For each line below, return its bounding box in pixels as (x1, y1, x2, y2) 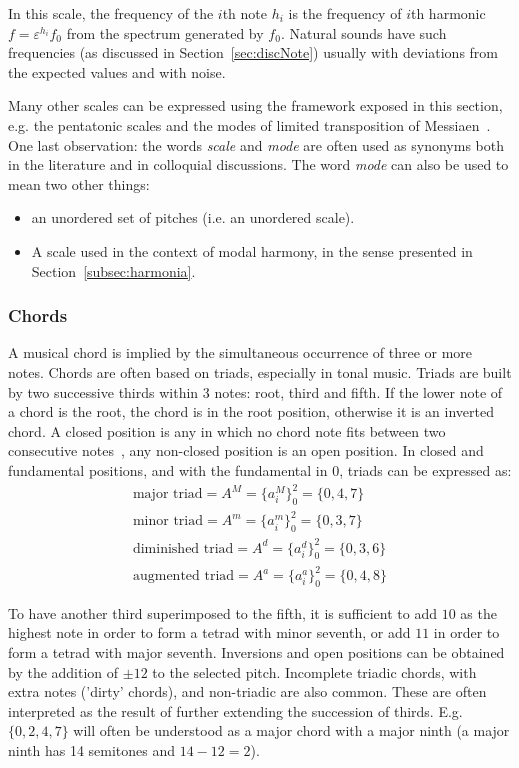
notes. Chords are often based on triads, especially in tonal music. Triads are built (8, 361, 512, 382)
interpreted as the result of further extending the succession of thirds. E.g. (8, 700, 463, 721)
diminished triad (132, 541, 234, 556)
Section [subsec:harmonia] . (31, 260, 196, 281)
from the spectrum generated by (66, 22, 264, 43)
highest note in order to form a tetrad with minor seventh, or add (8, 622, 411, 643)
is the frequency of (288, 3, 402, 23)
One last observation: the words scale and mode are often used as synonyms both (8, 134, 504, 155)
